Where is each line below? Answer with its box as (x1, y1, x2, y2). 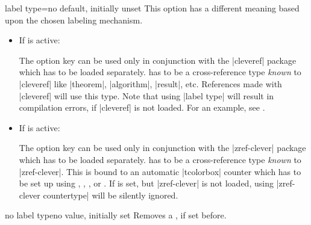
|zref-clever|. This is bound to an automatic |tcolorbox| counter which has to (19, 165, 301, 177)
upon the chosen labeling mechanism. (5, 13, 143, 26)
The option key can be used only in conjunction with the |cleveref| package (19, 54, 297, 66)
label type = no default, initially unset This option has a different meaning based (5, 2, 300, 14)
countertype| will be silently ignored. (43, 188, 178, 201)
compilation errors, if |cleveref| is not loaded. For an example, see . (19, 101, 265, 114)
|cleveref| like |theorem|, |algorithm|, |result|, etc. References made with (19, 77, 282, 90)
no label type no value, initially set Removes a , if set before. (5, 209, 227, 221)
